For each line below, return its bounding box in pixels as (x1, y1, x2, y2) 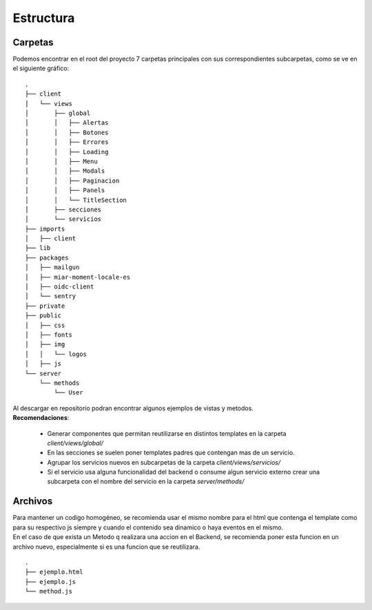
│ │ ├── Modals (25, 167, 105, 175)
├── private (25, 302, 65, 310)
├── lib (25, 244, 51, 252)
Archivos (12, 496, 53, 507)
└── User (54, 389, 83, 397)
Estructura (12, 10, 75, 25)
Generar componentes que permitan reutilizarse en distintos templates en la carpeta (47, 429, 287, 437)
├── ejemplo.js (25, 578, 76, 585)
